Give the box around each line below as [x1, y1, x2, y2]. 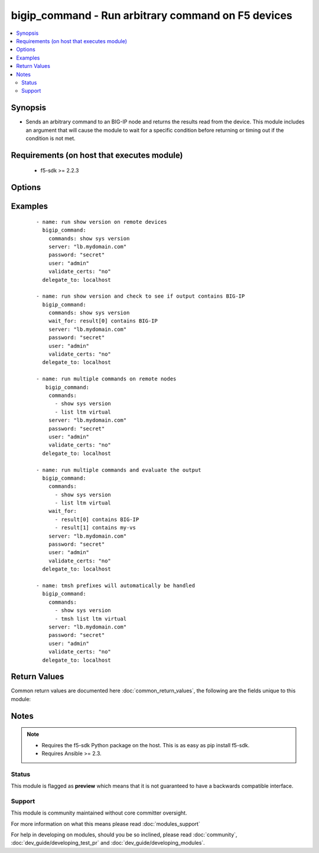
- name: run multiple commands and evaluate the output [36, 467, 201, 473]
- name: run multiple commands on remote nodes [36, 376, 177, 382]
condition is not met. [25, 135, 76, 142]
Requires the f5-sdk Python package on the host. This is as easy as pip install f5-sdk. [41, 741, 250, 748]
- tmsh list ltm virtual [54, 615, 127, 622]
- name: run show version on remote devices [36, 219, 168, 225]
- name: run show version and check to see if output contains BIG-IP [36, 293, 245, 299]
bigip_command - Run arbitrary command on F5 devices [11, 9, 292, 22]
